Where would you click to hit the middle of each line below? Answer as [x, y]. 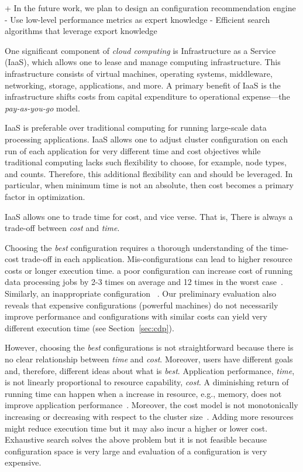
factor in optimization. [45, 196]
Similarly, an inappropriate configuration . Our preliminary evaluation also [141, 293]
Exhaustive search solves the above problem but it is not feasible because [136, 439]
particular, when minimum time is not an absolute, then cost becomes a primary [149, 185]
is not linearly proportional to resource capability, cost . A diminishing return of [147, 382]
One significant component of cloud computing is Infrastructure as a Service [140, 50]
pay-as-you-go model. [42, 108]
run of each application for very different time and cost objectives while [133, 150]
